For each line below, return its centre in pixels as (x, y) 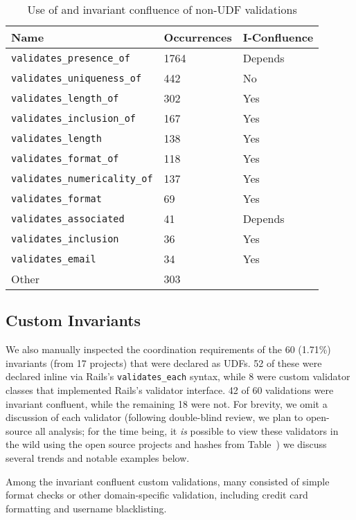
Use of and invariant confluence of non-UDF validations (162, 9)
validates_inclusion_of (74, 118)
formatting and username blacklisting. (86, 508)
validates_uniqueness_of (77, 78)
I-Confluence (278, 37)
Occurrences (198, 37)
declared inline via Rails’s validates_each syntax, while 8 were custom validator (178, 376)
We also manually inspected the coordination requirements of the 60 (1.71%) (168, 349)
